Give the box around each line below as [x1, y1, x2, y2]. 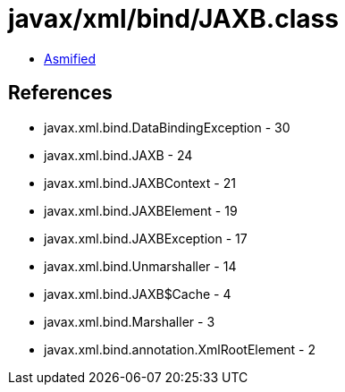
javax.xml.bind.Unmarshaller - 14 [44, 258, 237, 274]
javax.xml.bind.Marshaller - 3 [44, 313, 215, 329]
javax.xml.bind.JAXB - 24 [44, 147, 193, 163]
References [8, 81, 113, 105]
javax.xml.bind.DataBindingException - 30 [44, 119, 290, 135]
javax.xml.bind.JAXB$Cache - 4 [44, 285, 231, 302]
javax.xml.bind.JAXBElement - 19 [44, 202, 238, 218]
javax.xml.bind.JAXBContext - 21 [44, 175, 236, 191]
